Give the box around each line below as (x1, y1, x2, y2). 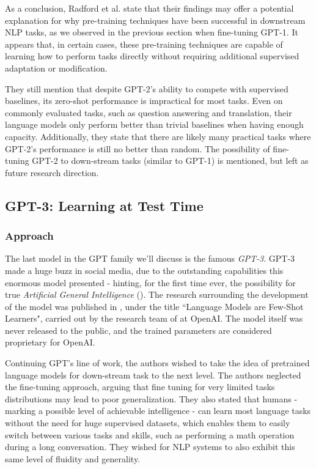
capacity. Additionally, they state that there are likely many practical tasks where (5, 130, 311, 142)
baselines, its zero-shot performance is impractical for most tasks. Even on (5, 94, 283, 107)
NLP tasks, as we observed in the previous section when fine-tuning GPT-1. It (5, 26, 298, 39)
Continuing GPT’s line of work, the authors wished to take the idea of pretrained (5, 356, 310, 369)
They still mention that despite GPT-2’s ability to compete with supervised (5, 82, 288, 95)
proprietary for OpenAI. (5, 336, 95, 349)
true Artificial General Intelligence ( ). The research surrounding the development (5, 288, 309, 301)
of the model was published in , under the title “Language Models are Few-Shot (5, 300, 304, 312)
